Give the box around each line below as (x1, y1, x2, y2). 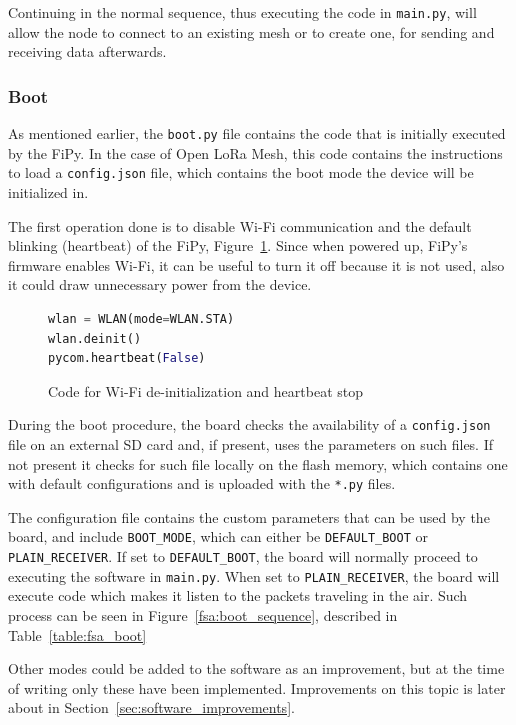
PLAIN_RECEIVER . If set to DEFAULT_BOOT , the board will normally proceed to (8, 546, 478, 567)
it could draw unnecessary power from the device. (8, 274, 312, 295)
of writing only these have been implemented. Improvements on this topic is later (8, 677, 506, 698)
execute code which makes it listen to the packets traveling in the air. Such (8, 585, 468, 606)
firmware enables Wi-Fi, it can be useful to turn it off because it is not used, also (8, 254, 505, 275)
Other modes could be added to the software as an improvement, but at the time (8, 658, 505, 679)
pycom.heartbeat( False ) (48, 351, 206, 366)
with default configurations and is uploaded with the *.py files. (8, 473, 396, 494)
